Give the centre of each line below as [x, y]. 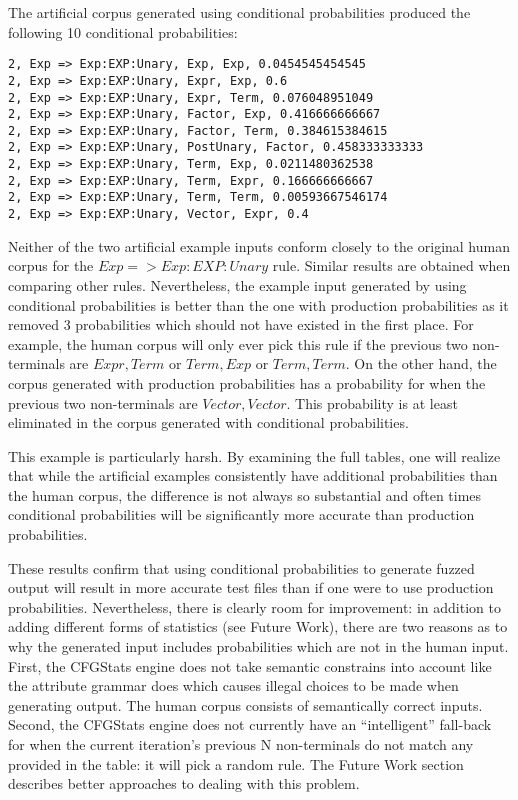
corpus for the [51, 265]
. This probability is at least [372, 402]
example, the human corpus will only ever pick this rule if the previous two [238, 343]
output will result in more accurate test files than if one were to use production [251, 587]
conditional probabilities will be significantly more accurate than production [241, 514]
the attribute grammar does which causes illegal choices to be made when [233, 685]
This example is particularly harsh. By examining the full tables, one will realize [254, 455]
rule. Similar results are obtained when [391, 265]
